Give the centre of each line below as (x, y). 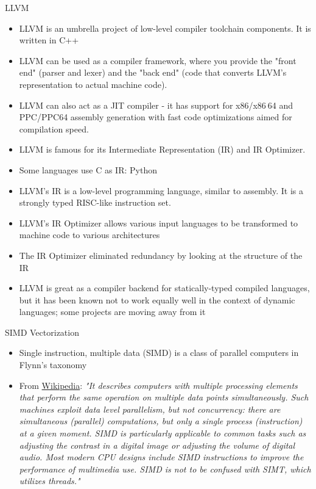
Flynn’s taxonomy (53, 365)
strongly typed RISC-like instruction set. (95, 202)
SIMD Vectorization (42, 332)
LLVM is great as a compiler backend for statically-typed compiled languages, (164, 288)
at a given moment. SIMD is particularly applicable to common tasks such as (163, 433)
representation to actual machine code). (93, 84)
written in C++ (49, 40)
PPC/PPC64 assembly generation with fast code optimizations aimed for (156, 117)
